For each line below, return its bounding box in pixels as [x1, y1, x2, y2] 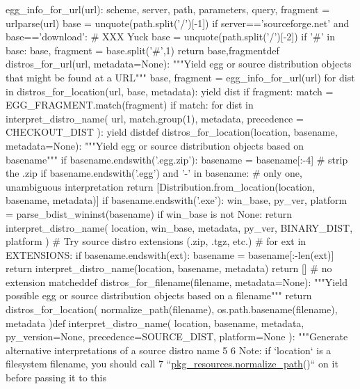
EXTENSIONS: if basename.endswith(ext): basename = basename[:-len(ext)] [6, 247, 334, 262]
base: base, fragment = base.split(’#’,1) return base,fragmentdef [6, 42, 279, 57]
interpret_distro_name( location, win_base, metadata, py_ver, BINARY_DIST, [6, 220, 353, 235]
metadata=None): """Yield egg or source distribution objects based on [6, 138, 304, 152]
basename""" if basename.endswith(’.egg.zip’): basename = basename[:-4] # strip [6, 152, 348, 166]
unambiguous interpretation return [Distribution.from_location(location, [6, 179, 316, 193]
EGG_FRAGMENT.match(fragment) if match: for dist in [6, 97, 254, 112]
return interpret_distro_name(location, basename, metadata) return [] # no [6, 261, 332, 276]
